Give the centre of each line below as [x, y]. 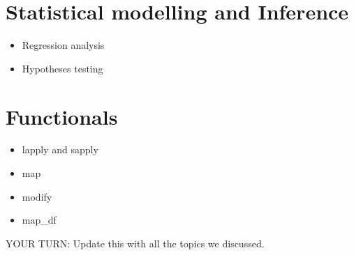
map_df [39, 220]
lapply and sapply [60, 149]
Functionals [62, 116]
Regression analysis [63, 45]
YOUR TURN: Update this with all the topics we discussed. [135, 243]
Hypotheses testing [62, 68]
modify [37, 196]
